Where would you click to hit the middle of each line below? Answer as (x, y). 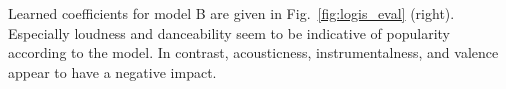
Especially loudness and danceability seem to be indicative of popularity (229, 32)
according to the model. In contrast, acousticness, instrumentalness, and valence (253, 52)
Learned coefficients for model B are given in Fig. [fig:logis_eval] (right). (231, 13)
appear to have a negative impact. (112, 71)
